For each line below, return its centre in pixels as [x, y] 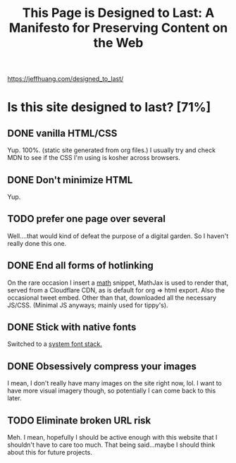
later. [15, 398]
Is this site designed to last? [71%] [109, 107]
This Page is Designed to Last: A [118, 13]
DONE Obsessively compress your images [102, 366]
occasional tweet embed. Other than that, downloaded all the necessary [112, 297]
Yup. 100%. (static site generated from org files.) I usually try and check [112, 150]
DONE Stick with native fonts [72, 327]
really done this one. [37, 243]
